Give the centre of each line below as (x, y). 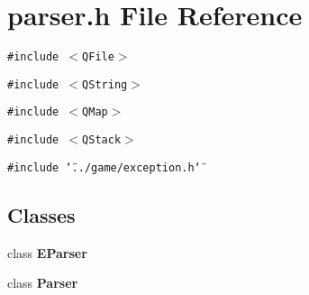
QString (105, 84)
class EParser (47, 252)
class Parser (43, 283)
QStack (102, 140)
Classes (41, 214)
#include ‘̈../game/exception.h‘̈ (104, 167)
